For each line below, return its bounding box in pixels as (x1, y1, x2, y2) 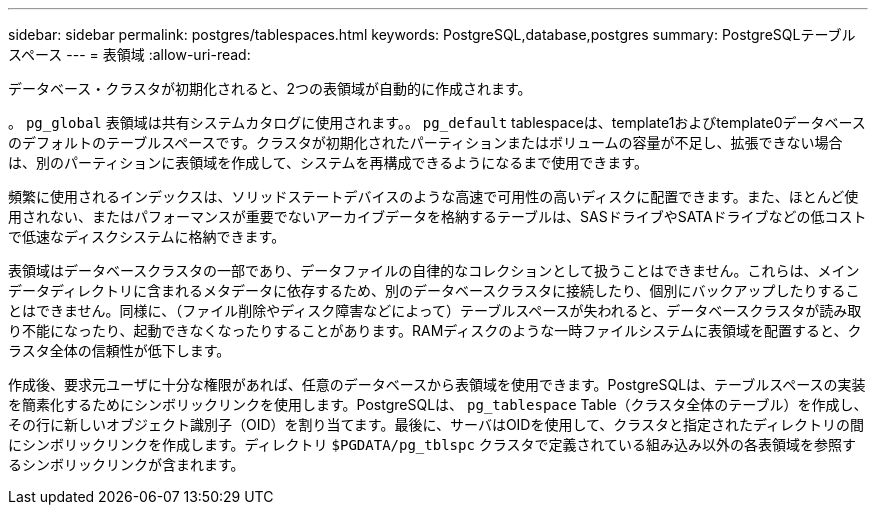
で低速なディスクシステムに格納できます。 (8, 228, 286, 245)
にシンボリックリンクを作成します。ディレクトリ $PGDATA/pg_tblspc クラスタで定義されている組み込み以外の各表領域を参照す (8, 436, 857, 453)
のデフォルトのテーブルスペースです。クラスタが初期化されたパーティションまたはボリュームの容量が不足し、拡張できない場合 (8, 134, 843, 151)
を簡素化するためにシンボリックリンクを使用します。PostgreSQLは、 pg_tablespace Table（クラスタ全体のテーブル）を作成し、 (8, 396, 868, 413)
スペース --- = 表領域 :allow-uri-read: (8, 46, 251, 63)
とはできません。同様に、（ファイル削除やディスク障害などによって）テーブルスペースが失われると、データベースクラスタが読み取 (8, 302, 862, 319)
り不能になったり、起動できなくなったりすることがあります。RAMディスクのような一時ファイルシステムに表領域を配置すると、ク (8, 322, 862, 339)
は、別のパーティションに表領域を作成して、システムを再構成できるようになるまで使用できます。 (8, 154, 648, 171)
